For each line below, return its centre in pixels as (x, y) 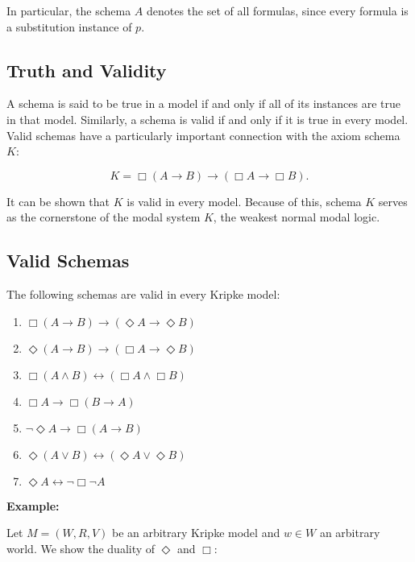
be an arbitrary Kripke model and (196, 533)
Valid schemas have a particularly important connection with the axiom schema (203, 135)
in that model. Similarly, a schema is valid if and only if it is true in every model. (207, 119)
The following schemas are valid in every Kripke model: (143, 294)
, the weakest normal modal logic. (297, 217)
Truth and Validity (87, 70)
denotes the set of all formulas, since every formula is (277, 10)
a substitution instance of (69, 26)
